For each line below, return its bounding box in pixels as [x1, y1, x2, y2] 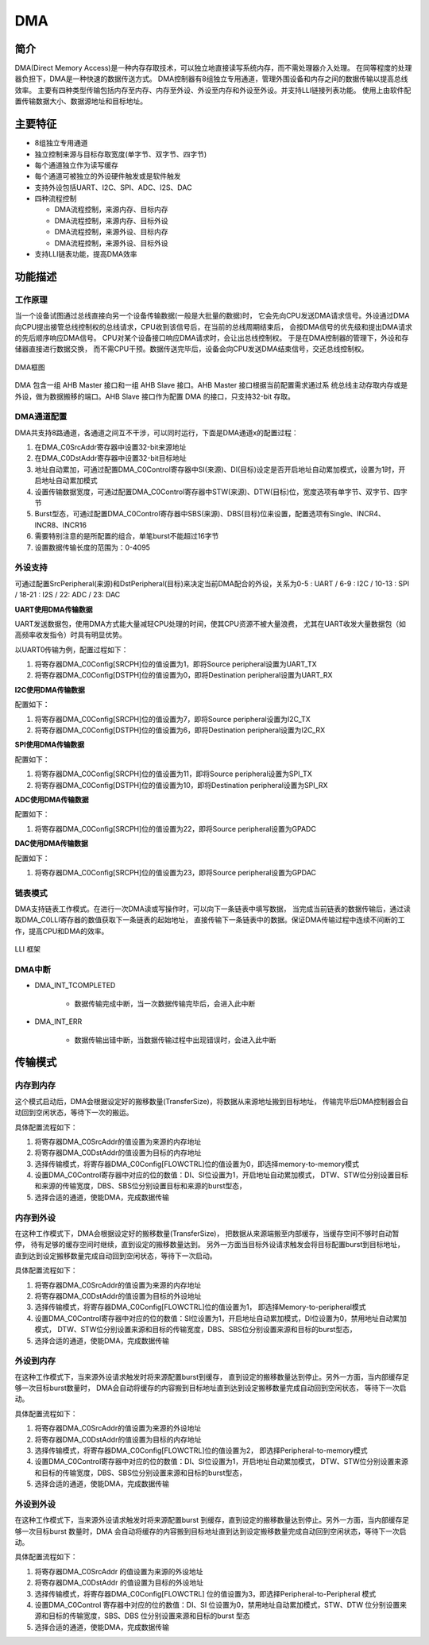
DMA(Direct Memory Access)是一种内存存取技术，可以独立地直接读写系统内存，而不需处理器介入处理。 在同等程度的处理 [14, 64, 412, 73]
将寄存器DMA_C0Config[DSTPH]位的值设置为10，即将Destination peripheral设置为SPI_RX [34, 780, 328, 790]
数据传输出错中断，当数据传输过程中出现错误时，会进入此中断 [74, 1035, 276, 1045]
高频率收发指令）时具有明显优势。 [14, 630, 126, 639]
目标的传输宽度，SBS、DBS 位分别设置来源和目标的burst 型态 [48, 1611, 250, 1620]
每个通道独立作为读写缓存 [34, 160, 118, 170]
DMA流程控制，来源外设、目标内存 [54, 227, 168, 237]
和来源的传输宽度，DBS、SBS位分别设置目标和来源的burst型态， [34, 1181, 246, 1191]
